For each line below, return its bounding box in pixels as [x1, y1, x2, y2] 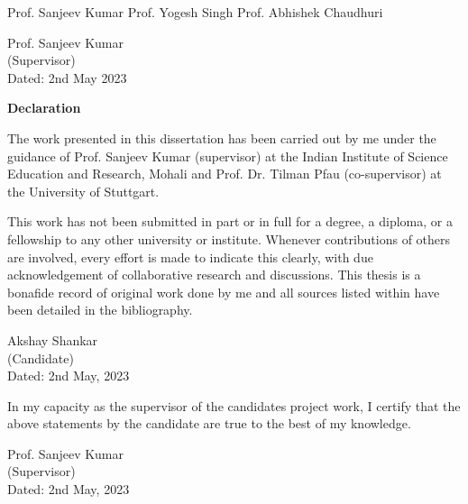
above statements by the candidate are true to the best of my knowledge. [7, 414, 411, 433]
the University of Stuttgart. [7, 181, 160, 200]
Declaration [7, 98, 81, 117]
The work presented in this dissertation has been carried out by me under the [7, 128, 436, 147]
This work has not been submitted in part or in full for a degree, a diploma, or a [7, 212, 453, 231]
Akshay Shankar [7, 330, 98, 349]
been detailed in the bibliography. [7, 300, 193, 319]
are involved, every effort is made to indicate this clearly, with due [7, 247, 373, 266]
